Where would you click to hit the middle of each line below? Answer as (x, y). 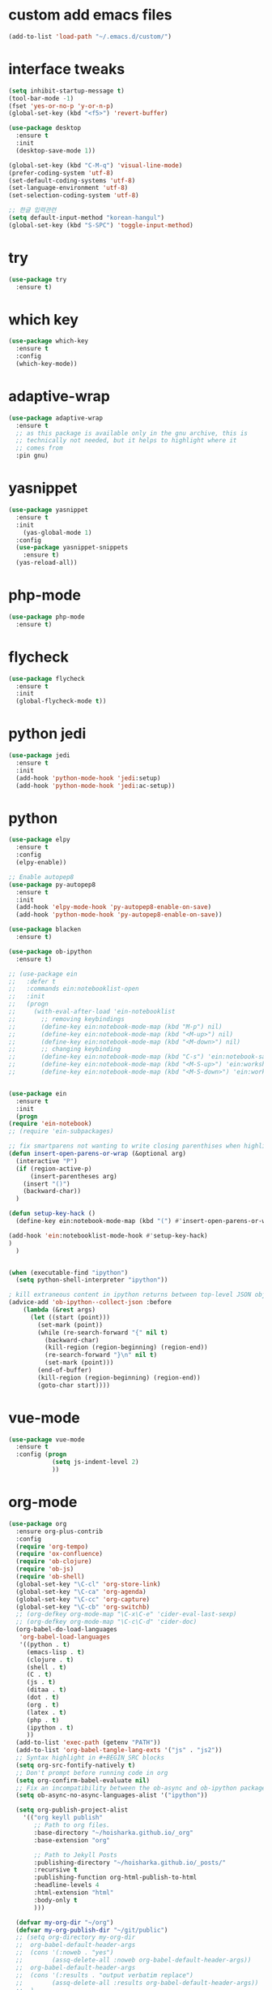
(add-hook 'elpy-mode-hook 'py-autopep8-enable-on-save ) (114, 907)
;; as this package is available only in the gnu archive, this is (132, 433)
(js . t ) (41, 1682)
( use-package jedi (39, 756)
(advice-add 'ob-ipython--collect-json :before (90, 1303)
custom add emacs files (90, 15)
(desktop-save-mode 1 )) (55, 151)
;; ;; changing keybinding (65, 1049)
